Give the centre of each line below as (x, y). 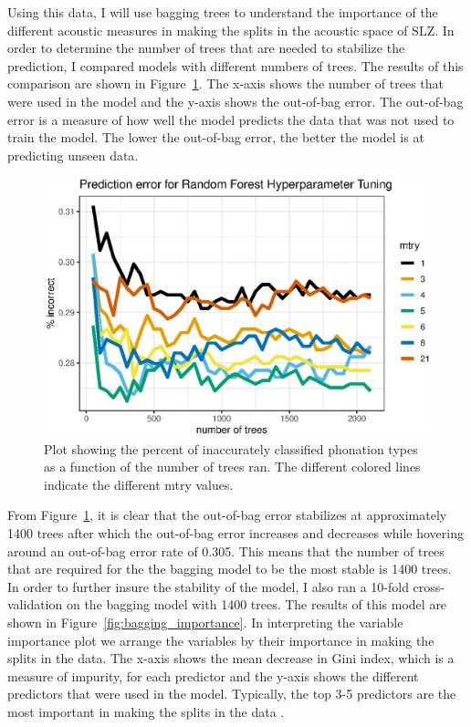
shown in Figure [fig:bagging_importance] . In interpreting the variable (205, 622)
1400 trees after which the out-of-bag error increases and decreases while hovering (235, 532)
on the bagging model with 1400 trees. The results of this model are (256, 604)
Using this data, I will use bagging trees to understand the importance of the (223, 12)
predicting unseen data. (73, 155)
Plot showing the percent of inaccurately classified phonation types (231, 448)
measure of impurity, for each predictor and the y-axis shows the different (213, 675)
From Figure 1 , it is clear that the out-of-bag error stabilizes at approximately (227, 515)
